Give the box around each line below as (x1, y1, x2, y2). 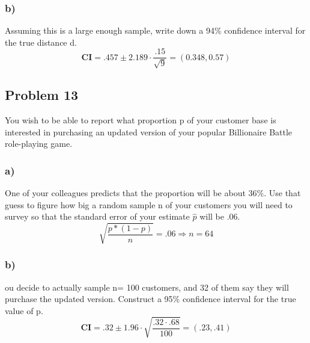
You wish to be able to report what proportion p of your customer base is (5, 114, 276, 126)
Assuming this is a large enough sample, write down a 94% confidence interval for (5, 24, 306, 37)
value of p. (5, 304, 43, 317)
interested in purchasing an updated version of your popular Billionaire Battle (5, 125, 293, 138)
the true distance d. (5, 36, 77, 48)
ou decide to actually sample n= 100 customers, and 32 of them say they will (5, 280, 289, 293)
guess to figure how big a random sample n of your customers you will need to (5, 198, 293, 211)
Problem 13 (5, 85, 79, 104)
